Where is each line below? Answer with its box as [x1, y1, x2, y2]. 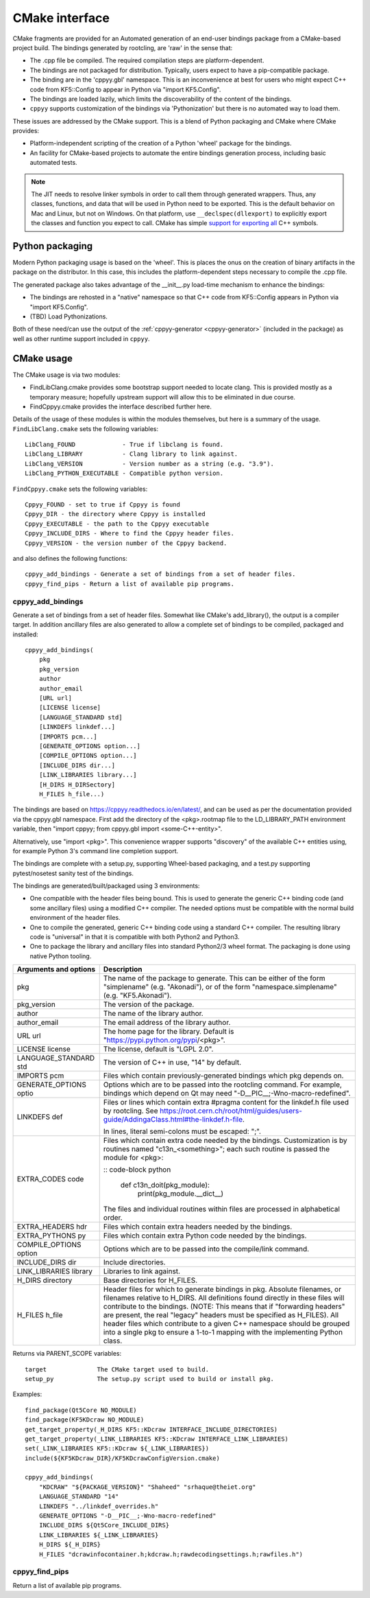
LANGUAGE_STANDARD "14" [38, 1493, 119, 1501]
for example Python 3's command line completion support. [12, 846, 179, 855]
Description [103, 964, 143, 974]
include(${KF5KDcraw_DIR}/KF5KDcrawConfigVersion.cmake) [25, 1454, 221, 1462]
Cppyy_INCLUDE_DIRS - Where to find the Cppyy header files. [25, 529, 234, 537]
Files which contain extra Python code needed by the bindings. [103, 1231, 307, 1240]
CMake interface [12, 10, 110, 25]
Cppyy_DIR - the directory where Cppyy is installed [25, 510, 206, 518]
